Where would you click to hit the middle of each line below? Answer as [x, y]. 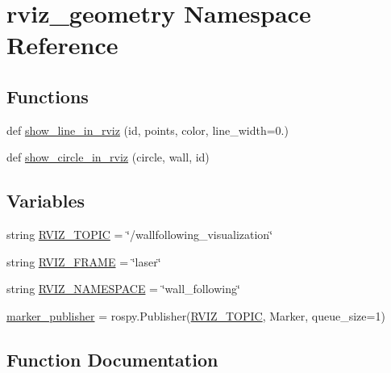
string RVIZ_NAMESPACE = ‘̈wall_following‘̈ [123, 289]
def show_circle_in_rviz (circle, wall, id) [108, 157]
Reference [62, 45]
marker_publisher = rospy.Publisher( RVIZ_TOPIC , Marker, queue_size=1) [196, 315]
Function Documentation [112, 359]
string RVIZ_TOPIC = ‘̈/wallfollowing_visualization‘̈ [140, 235]
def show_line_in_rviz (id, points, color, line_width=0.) [148, 130]
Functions [48, 96]
